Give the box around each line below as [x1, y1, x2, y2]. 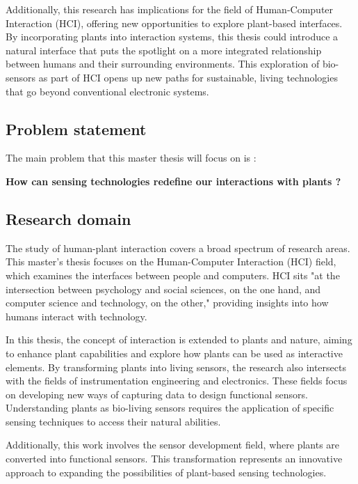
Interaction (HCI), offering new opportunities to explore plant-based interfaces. [6, 15, 343, 30]
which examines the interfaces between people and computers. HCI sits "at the [6, 267, 340, 282]
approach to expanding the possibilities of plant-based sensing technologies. [6, 465, 327, 479]
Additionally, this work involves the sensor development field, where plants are [6, 437, 340, 452]
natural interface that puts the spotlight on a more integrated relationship [6, 42, 322, 57]
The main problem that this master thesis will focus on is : [6, 150, 257, 165]
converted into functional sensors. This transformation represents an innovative [6, 451, 343, 466]
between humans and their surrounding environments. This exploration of [6, 56, 320, 71]
